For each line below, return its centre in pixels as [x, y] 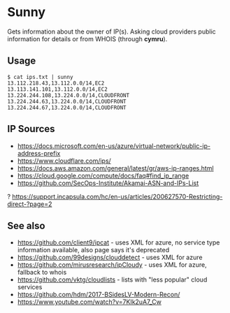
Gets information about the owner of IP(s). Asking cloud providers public [112, 31]
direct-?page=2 [30, 204]
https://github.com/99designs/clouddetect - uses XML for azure [110, 257]
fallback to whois [42, 272]
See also [26, 225]
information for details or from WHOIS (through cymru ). [87, 38]
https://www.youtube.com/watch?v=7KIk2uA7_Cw [89, 302]
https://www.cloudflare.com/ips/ [64, 161]
